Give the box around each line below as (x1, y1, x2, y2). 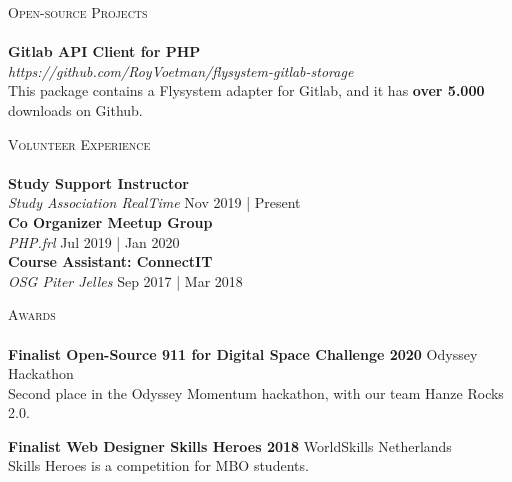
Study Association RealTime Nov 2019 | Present (8, 192, 301, 213)
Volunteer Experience (8, 133, 151, 154)
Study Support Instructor (8, 172, 189, 193)
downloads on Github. (8, 99, 143, 120)
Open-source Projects (8, 2, 148, 22)
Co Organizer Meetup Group (8, 211, 213, 232)
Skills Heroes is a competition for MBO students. (8, 455, 309, 476)
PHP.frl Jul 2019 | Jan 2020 (8, 231, 180, 252)
